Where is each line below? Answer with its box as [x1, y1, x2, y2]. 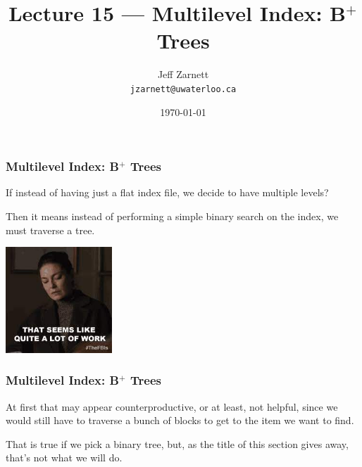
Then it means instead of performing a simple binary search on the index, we [6, 209, 339, 224]
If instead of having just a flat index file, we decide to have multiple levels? [6, 185, 329, 200]
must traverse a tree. [6, 222, 95, 237]
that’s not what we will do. [6, 450, 123, 465]
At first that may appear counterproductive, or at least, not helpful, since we [6, 399, 338, 414]
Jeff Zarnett [157, 67, 209, 82]
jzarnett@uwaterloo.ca [130, 84, 237, 94]
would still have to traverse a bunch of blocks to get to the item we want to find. [6, 413, 354, 428]
